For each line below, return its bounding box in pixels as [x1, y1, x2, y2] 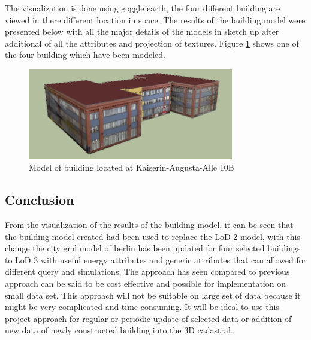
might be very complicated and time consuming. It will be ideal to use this [5, 300, 279, 313]
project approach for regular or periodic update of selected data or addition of [5, 312, 292, 324]
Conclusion [5, 190, 74, 209]
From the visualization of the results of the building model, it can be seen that [5, 218, 294, 231]
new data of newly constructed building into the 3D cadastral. [5, 324, 233, 336]
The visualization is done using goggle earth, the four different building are [5, 2, 280, 14]
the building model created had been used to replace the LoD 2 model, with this [5, 230, 300, 242]
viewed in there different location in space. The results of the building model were [5, 13, 306, 26]
